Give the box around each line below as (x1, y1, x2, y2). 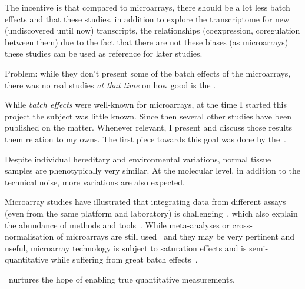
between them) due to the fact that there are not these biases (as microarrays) (5, 35, 289, 48)
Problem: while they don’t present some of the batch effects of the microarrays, (5, 67, 291, 79)
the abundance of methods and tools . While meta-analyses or (5, 218, 230, 231)
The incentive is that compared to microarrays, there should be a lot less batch (5, 1, 290, 13)
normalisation (5, 230, 54, 243)
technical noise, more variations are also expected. (5, 175, 185, 188)
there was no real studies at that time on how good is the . (5, 78, 216, 91)
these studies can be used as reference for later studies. (5, 47, 203, 59)
